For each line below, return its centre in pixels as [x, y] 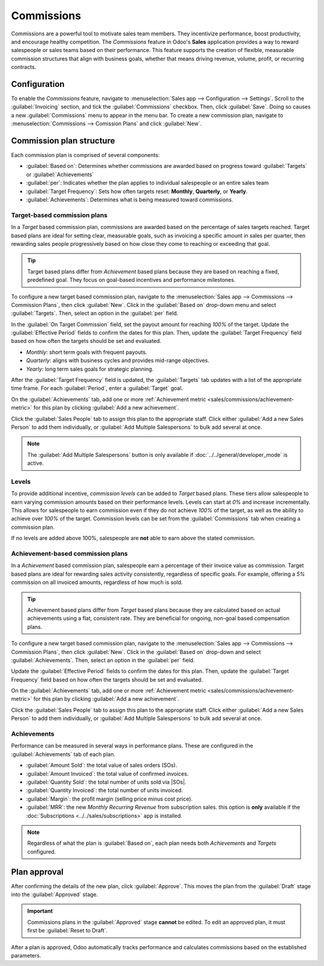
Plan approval [37, 872]
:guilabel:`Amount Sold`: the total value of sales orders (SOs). [102, 765]
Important [40, 911]
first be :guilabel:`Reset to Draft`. [67, 931]
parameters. [26, 955]
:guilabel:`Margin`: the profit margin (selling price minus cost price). [109, 799]
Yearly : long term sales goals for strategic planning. [90, 369]
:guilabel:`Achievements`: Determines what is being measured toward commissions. [130, 200]
